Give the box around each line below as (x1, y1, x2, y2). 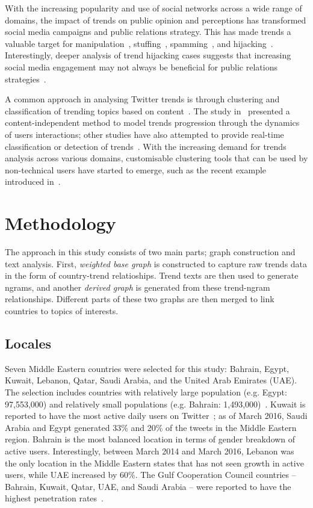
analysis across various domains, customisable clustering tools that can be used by (5, 152, 308, 164)
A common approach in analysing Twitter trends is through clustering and (5, 93, 280, 105)
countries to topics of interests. (5, 305, 119, 317)
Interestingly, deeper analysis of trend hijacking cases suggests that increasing (5, 49, 291, 61)
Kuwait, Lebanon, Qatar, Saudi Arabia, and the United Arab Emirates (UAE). (5, 374, 297, 386)
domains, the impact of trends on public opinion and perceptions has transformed (5, 13, 306, 26)
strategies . (5, 72, 46, 85)
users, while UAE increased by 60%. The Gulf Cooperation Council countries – (5, 468, 296, 481)
